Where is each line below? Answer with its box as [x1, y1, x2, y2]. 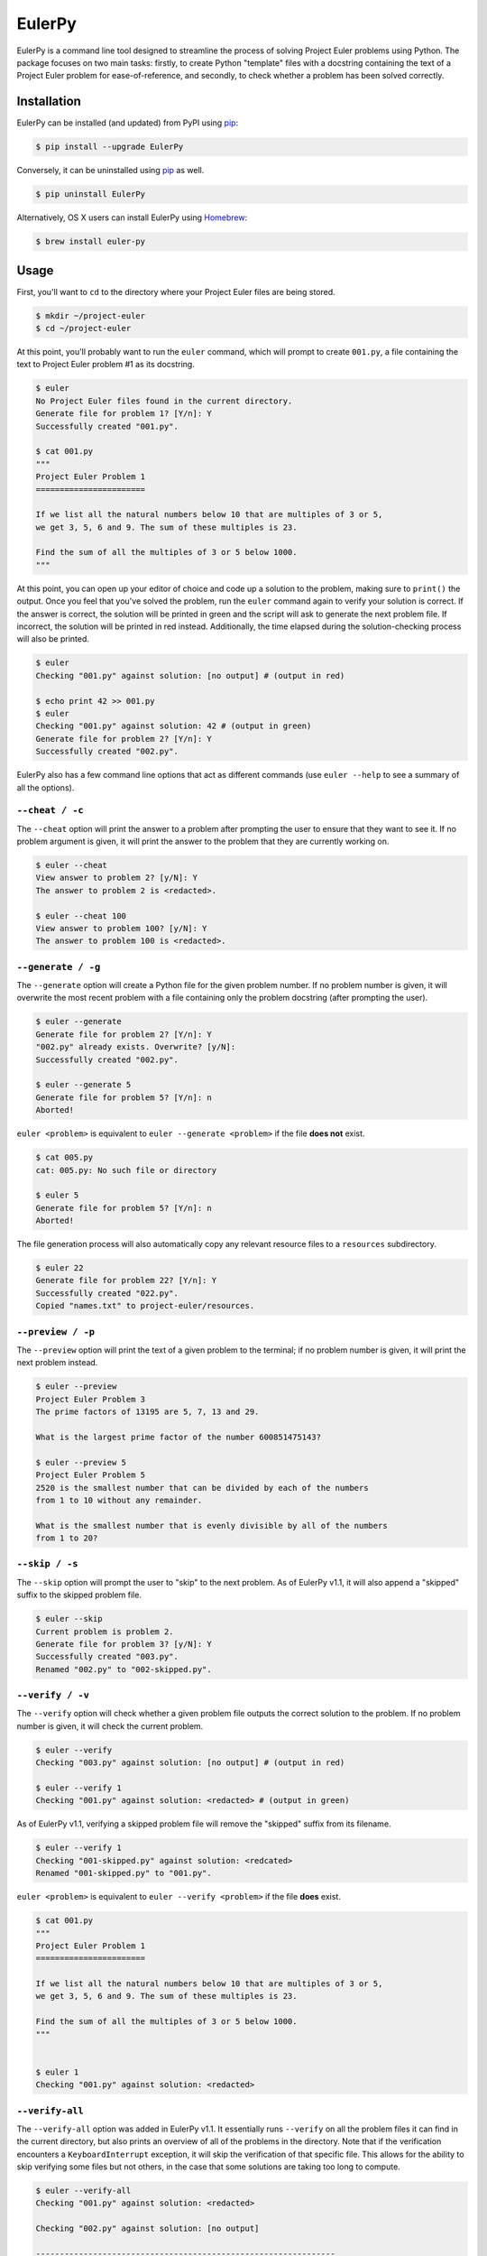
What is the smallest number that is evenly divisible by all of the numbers [35, 1521, 388, 1530]
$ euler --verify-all [35, 2186, 132, 2196]
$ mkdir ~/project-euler [35, 310, 146, 320]
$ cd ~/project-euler [35, 323, 132, 334]
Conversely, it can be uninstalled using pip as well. [16, 165, 205, 176]
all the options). [16, 781, 75, 793]
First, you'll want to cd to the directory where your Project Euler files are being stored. [16, 286, 335, 297]
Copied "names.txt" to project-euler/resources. [35, 1300, 255, 1311]
